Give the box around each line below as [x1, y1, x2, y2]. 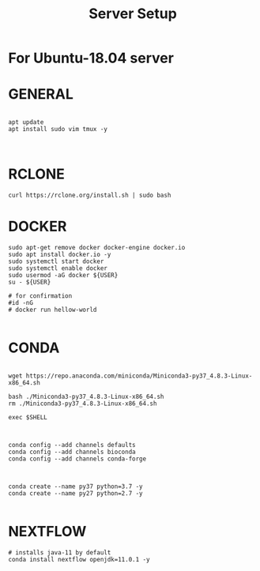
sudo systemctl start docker [8, 257, 104, 265]
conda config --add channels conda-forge [8, 455, 147, 463]
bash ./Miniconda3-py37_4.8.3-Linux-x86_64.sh [8, 393, 164, 400]
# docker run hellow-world [8, 306, 97, 314]
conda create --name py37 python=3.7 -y [8, 483, 144, 490]
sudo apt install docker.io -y [8, 250, 111, 258]
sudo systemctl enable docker [8, 265, 108, 272]
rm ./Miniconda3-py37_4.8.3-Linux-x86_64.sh [8, 400, 157, 408]
